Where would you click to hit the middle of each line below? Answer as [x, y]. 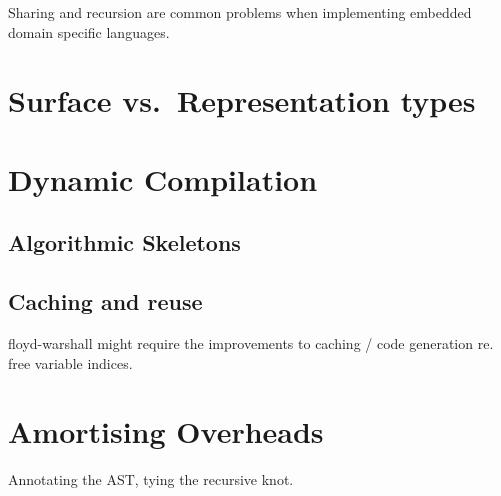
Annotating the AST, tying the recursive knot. [151, 479]
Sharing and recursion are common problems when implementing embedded [240, 12]
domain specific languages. [89, 31]
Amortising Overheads [166, 431]
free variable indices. [70, 362]
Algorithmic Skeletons [124, 242]
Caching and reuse [105, 301]
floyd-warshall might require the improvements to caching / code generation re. [251, 342]
